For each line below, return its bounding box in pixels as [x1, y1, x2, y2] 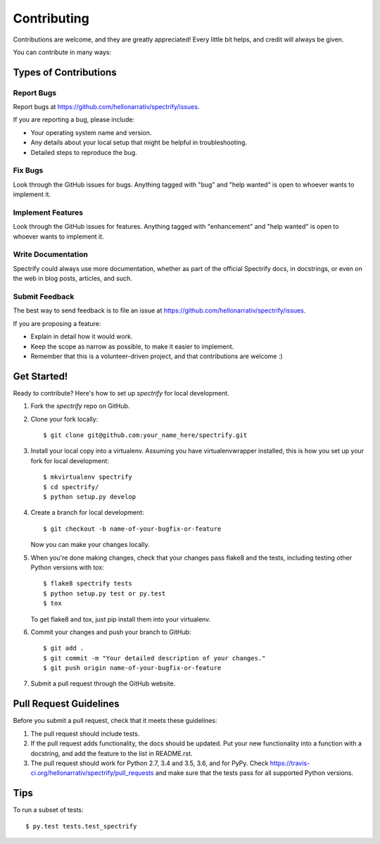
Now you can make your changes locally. [30, 541, 150, 549]
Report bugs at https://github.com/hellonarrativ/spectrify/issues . [13, 103, 200, 111]
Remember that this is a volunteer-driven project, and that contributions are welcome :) [30, 352, 283, 360]
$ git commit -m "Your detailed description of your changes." [43, 654, 266, 662]
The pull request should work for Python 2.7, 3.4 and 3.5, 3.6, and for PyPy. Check [30, 759, 269, 767]
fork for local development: [30, 456, 109, 465]
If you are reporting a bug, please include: [13, 115, 135, 124]
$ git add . [43, 644, 84, 653]
